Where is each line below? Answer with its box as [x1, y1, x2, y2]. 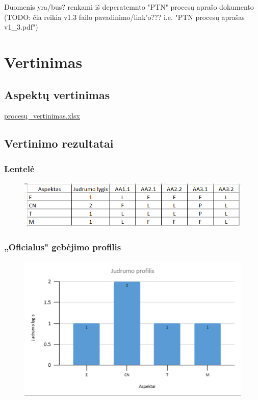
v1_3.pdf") [4, 21, 38, 32]
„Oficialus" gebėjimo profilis [4, 240, 121, 253]
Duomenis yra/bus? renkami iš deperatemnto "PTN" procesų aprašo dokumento [4, 2, 254, 12]
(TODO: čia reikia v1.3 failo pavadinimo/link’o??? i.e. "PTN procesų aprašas [4, 11, 245, 22]
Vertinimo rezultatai [4, 135, 114, 151]
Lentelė [4, 162, 35, 175]
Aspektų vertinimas [4, 86, 110, 102]
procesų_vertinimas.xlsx [4, 110, 80, 121]
